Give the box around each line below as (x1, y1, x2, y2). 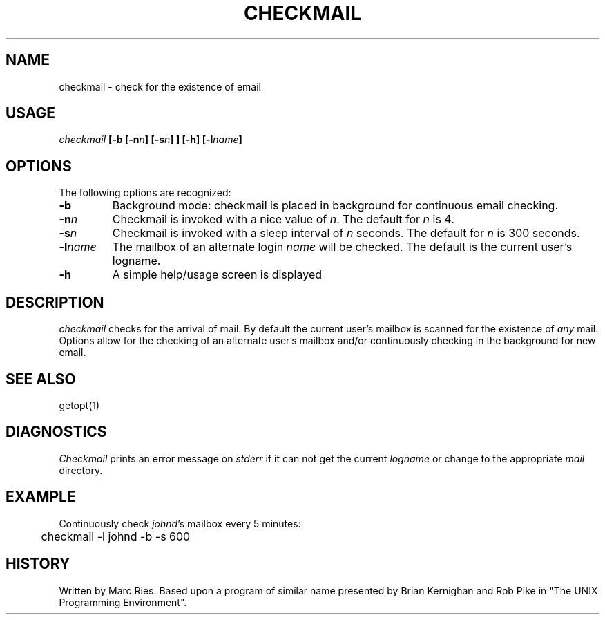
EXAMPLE (6, 488, 76, 506)
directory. (59, 464, 103, 476)
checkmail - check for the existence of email (59, 80, 261, 93)
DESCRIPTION (6, 293, 104, 311)
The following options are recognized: (59, 187, 231, 199)
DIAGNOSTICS (6, 423, 107, 441)
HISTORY (6, 555, 70, 573)
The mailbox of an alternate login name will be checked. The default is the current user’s (112, 240, 573, 254)
